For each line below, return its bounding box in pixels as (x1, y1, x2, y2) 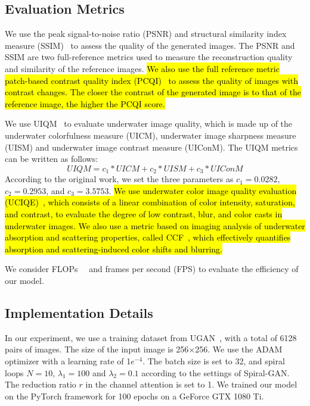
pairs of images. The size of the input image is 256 (5, 343, 189, 355)
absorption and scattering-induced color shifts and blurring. (5, 242, 222, 255)
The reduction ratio (5, 378, 76, 391)
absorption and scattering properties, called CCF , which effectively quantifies (5, 231, 291, 243)
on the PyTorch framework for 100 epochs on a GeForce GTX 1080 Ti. (5, 389, 264, 402)
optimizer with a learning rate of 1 (5, 354, 131, 367)
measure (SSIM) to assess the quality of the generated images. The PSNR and (5, 39, 295, 51)
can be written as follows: (5, 152, 98, 165)
